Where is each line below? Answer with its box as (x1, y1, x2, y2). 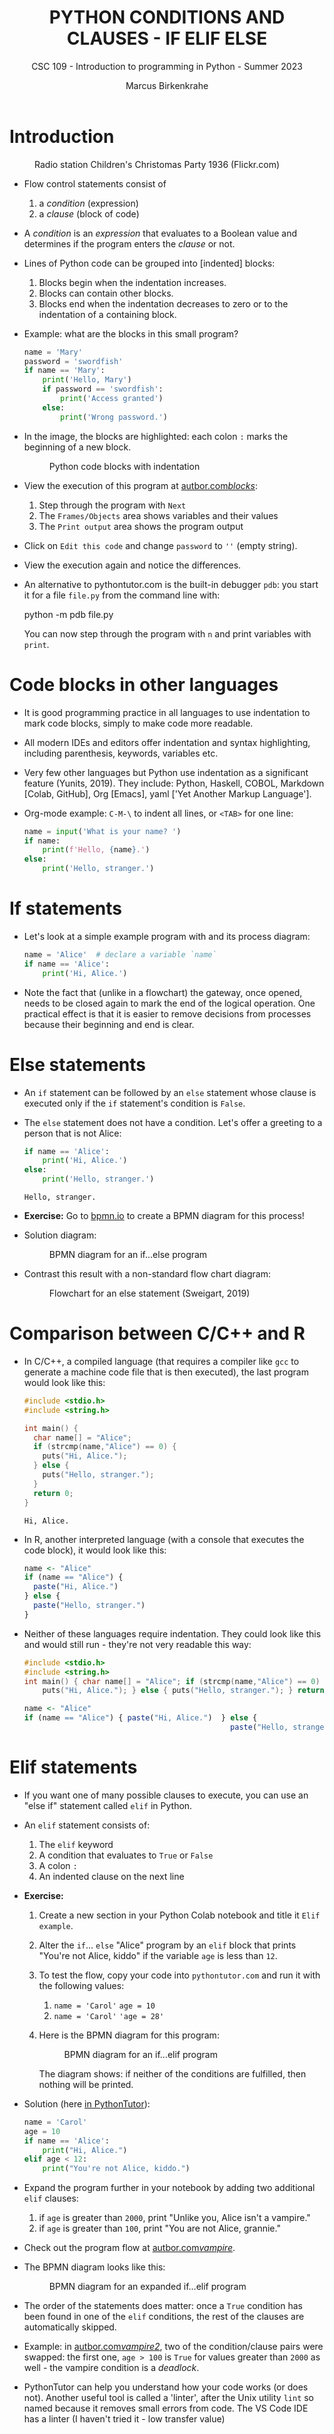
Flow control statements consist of (23, 177, 167, 190)
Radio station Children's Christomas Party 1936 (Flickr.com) (34, 158, 281, 170)
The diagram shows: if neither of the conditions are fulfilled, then (38, 2067, 307, 2080)
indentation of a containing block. (38, 308, 177, 320)
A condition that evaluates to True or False (38, 1849, 214, 1861)
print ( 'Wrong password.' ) (60, 412, 168, 422)
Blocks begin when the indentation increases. (38, 276, 227, 288)
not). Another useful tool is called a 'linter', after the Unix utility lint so (23, 2392, 315, 2404)
